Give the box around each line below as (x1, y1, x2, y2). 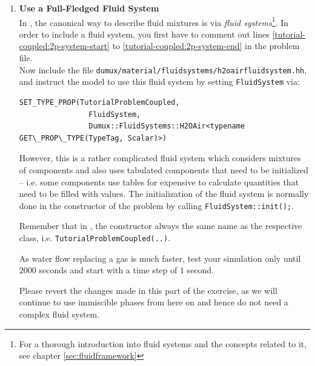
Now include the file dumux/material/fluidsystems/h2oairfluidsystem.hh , (19, 63, 307, 76)
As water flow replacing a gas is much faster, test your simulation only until (19, 251, 301, 264)
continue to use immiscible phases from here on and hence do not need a (19, 296, 288, 308)
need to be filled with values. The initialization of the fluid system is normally (19, 187, 309, 200)
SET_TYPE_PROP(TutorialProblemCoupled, (19, 98, 180, 107)
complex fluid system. (19, 307, 100, 320)
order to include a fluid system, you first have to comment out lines (19, 27, 270, 40)
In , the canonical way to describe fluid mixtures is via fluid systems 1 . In (19, 14, 289, 28)
